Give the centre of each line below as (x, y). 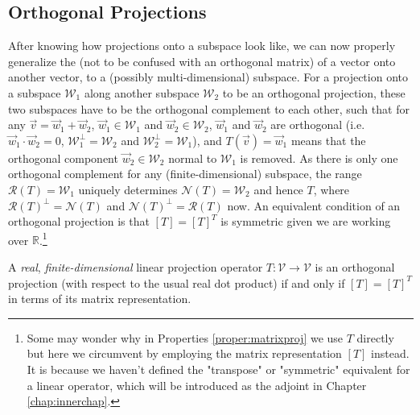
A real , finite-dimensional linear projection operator (136, 266)
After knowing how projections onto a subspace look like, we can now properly (202, 46)
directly (375, 337)
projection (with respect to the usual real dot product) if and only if (177, 282)
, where (331, 189)
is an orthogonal (355, 266)
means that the (328, 140)
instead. (390, 353)
